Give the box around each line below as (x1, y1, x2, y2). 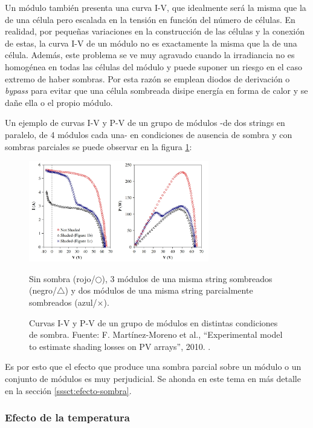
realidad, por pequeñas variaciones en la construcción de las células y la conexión (5, 25, 305, 38)
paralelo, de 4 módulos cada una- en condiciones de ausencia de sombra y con (5, 128, 292, 140)
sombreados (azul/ (29, 295, 97, 308)
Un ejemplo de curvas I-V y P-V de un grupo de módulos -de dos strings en (5, 116, 285, 129)
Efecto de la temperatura (5, 410, 130, 425)
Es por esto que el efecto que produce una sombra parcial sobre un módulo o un (5, 360, 302, 373)
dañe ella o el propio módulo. (5, 96, 113, 108)
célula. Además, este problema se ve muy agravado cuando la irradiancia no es (5, 48, 295, 61)
